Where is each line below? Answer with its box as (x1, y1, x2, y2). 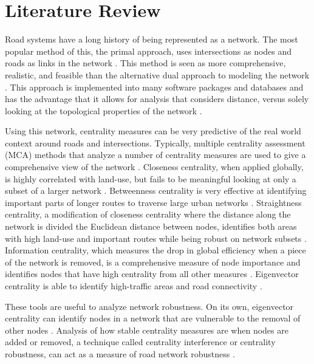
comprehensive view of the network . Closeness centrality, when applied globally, (5, 160, 304, 173)
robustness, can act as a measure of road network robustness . (5, 347, 235, 360)
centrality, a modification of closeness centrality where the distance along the (5, 208, 291, 221)
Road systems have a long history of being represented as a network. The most (5, 33, 298, 46)
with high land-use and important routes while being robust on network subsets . (5, 232, 307, 244)
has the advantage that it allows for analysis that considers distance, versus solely (5, 92, 309, 105)
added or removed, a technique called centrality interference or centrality (5, 335, 276, 348)
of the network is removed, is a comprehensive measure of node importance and (5, 255, 301, 268)
